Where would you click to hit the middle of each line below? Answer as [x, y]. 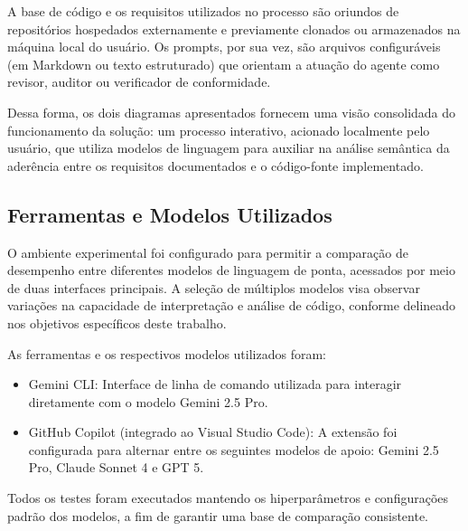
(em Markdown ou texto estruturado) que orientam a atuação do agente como [224, 64]
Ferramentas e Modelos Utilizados [170, 214]
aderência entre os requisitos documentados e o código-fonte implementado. [215, 165]
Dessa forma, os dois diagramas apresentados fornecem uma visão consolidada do [232, 112]
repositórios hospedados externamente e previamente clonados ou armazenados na [234, 28]
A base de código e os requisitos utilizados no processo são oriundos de [203, 11]
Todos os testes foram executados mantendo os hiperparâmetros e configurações [228, 498]
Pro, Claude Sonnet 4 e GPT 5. [116, 467]
